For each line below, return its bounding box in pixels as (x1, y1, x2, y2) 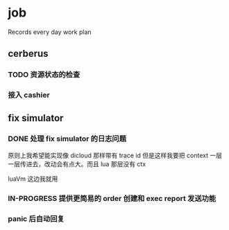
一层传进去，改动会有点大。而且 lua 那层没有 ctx (8, 159, 146, 168)
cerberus (8, 48, 49, 60)
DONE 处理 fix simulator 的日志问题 (8, 134, 127, 143)
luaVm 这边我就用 (8, 175, 58, 183)
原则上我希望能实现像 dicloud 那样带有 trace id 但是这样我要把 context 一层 (8, 151, 223, 159)
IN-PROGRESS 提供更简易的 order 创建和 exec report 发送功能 (8, 193, 217, 203)
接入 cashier (8, 90, 51, 100)
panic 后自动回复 (8, 213, 65, 223)
